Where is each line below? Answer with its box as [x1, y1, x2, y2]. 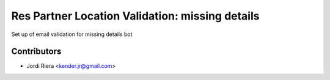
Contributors [11, 46, 62, 57]
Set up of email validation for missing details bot [11, 31, 133, 38]
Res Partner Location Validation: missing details [11, 9, 260, 23]
